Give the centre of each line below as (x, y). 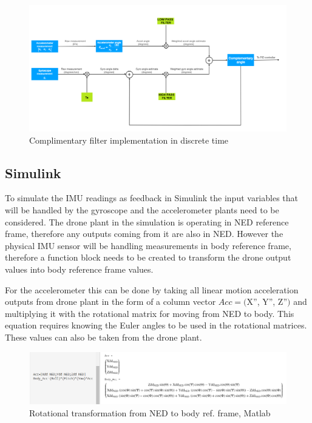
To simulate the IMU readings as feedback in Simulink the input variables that (152, 198)
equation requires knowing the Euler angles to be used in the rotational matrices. (156, 325)
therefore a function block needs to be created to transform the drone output (148, 257)
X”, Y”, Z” (267, 301)
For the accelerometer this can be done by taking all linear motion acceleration (152, 289)
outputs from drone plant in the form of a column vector (110, 301)
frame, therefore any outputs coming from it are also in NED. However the (144, 234)
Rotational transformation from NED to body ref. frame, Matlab (150, 412)
